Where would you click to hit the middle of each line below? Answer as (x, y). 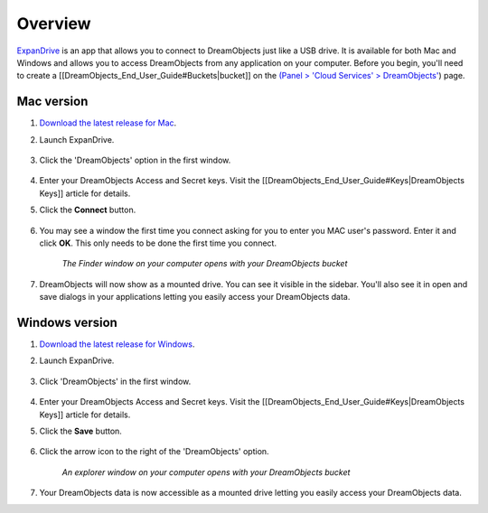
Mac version (52, 102)
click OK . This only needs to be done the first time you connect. (158, 243)
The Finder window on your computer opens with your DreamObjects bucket (205, 264)
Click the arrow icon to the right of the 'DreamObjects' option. (155, 452)
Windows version (67, 322)
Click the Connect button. (88, 210)
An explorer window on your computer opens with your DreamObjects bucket (206, 472)
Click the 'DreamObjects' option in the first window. (135, 160)
